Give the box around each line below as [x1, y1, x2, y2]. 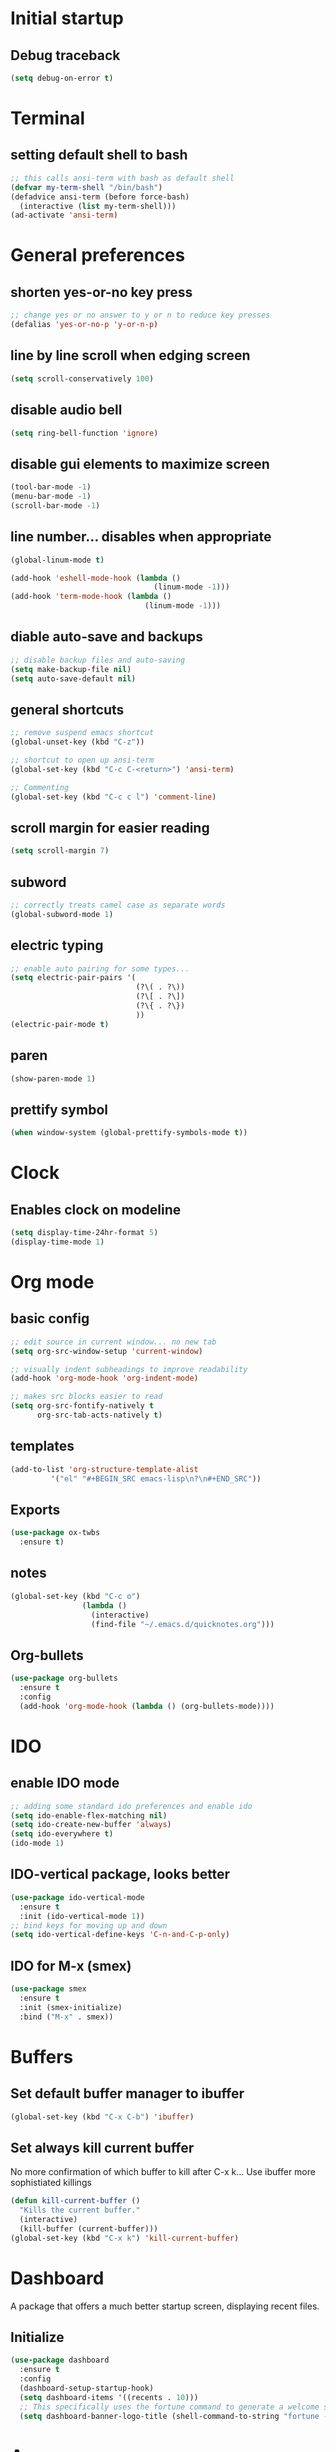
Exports [10, 1501, 61, 1518]
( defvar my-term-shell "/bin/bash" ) [10, 182, 163, 192]
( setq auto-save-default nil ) [10, 673, 137, 684]
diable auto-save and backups [10, 628, 203, 646]
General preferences [10, 244, 186, 267]
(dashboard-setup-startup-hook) [19, 2383, 155, 2393]
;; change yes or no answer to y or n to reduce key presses [10, 310, 271, 321]
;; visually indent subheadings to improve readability [10, 1364, 248, 1374]
